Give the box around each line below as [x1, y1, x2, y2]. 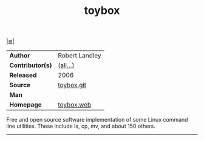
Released [9, 71, 37, 79]
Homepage [9, 100, 42, 109]
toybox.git [57, 81, 87, 90]
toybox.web [57, 100, 92, 109]
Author [9, 51, 30, 60]
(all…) [57, 61, 75, 70]
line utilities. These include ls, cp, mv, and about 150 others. [6, 122, 156, 130]
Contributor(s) [9, 61, 52, 70]
